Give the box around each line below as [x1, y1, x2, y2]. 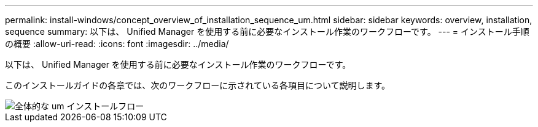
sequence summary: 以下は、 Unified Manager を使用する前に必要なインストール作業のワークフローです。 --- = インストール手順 [5, 26, 529, 37]
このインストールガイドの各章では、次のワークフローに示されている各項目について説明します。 [5, 80, 391, 90]
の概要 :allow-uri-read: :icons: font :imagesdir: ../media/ [5, 38, 229, 49]
